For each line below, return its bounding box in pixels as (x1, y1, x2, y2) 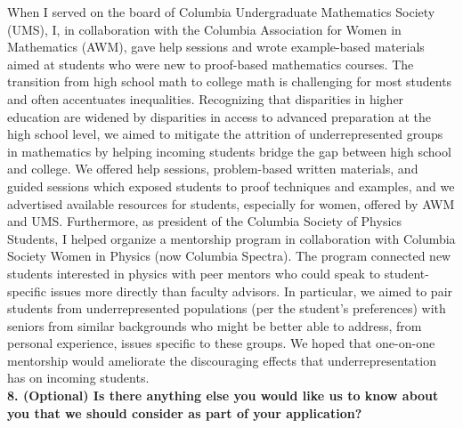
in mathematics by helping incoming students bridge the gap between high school (7, 141, 451, 160)
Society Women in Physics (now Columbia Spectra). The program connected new (7, 246, 451, 265)
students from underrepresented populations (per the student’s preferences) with (7, 299, 446, 318)
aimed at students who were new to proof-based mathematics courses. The (7, 54, 414, 73)
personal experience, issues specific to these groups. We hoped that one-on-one (7, 334, 435, 352)
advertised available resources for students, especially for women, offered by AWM (7, 194, 455, 213)
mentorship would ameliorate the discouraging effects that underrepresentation (7, 351, 436, 369)
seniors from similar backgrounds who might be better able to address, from (7, 316, 422, 335)
